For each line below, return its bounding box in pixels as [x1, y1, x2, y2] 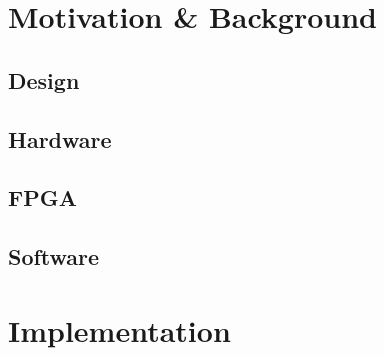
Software [8, 241, 100, 272]
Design [8, 64, 80, 95]
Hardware [8, 123, 112, 154]
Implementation [8, 309, 231, 350]
